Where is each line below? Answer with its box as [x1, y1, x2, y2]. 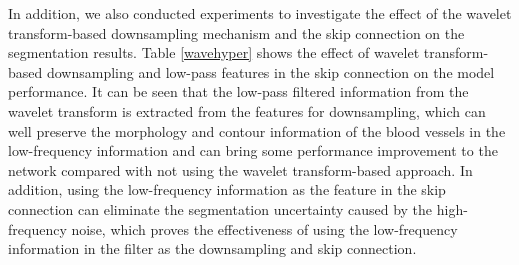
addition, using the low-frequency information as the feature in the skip [8, 179, 446, 200]
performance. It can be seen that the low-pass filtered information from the [8, 81, 469, 102]
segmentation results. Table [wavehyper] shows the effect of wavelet [8, 42, 420, 63]
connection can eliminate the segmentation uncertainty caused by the [8, 198, 433, 219]
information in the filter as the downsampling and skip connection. [8, 238, 417, 259]
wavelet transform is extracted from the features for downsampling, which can [8, 100, 486, 121]
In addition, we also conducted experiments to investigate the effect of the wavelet [8, 3, 512, 23]
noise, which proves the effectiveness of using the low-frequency [71, 218, 458, 239]
